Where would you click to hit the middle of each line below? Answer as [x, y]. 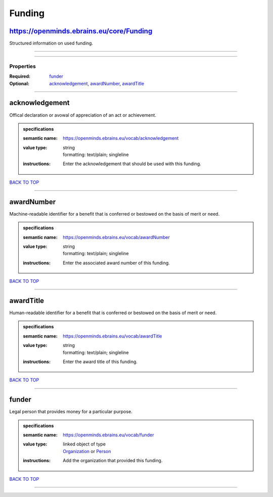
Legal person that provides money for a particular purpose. [71, 412]
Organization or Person [87, 451]
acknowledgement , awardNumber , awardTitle [97, 83]
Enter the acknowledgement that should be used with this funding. [132, 164]
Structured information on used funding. [51, 43]
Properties [23, 66]
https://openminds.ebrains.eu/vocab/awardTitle [112, 336]
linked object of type [84, 444]
